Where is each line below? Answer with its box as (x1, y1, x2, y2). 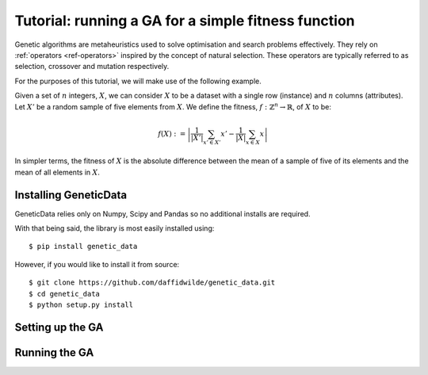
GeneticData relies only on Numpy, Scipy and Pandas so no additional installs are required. (14, 209, 311, 218)
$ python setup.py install (29, 300, 134, 309)
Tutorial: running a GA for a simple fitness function (14, 12, 355, 29)
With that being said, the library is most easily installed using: (14, 224, 215, 233)
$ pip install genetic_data (29, 242, 138, 251)
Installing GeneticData (14, 188, 128, 201)
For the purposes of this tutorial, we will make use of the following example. (14, 76, 262, 86)
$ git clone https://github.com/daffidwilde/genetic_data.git (29, 278, 276, 287)
